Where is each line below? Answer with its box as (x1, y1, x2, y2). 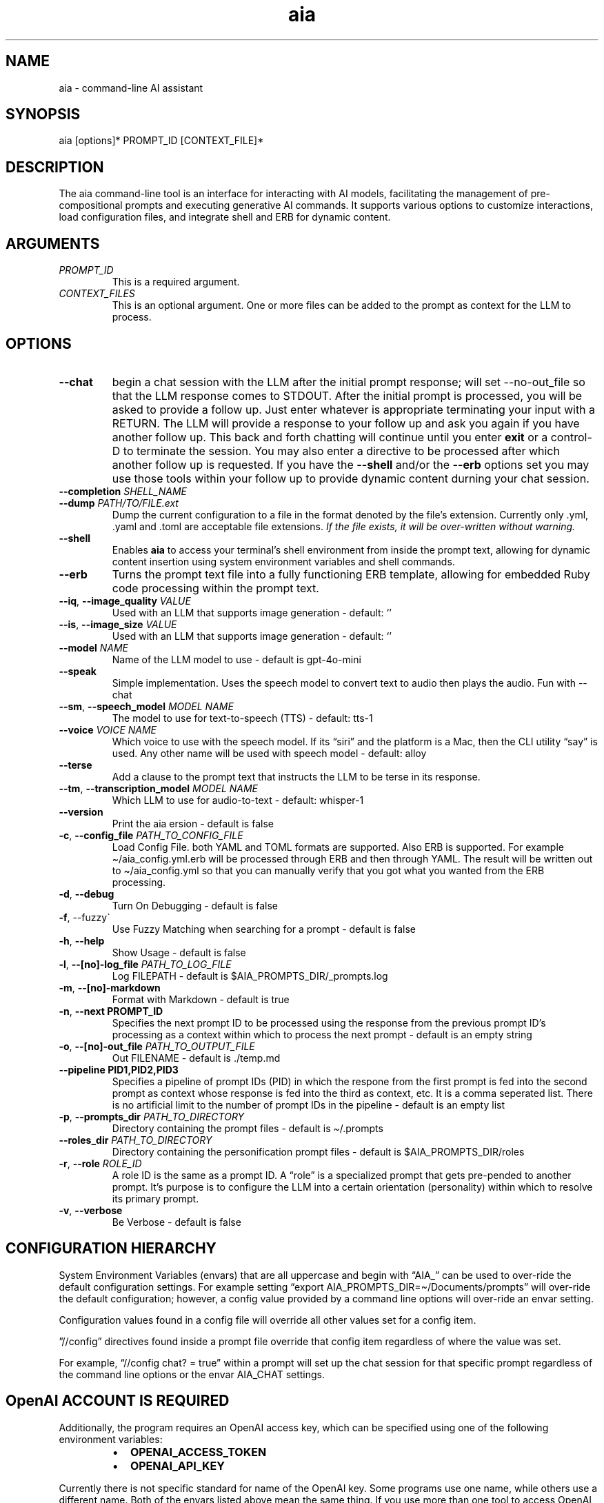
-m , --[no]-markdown (59, 981, 161, 993)
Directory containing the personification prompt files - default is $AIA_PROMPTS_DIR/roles (112, 1145, 525, 1158)
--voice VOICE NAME (59, 723, 157, 736)
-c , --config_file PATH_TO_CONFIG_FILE (59, 829, 243, 841)
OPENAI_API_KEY (130, 1458, 225, 1473)
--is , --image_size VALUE (59, 618, 177, 630)
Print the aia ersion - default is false (112, 817, 274, 829)
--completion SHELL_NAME (59, 485, 187, 497)
